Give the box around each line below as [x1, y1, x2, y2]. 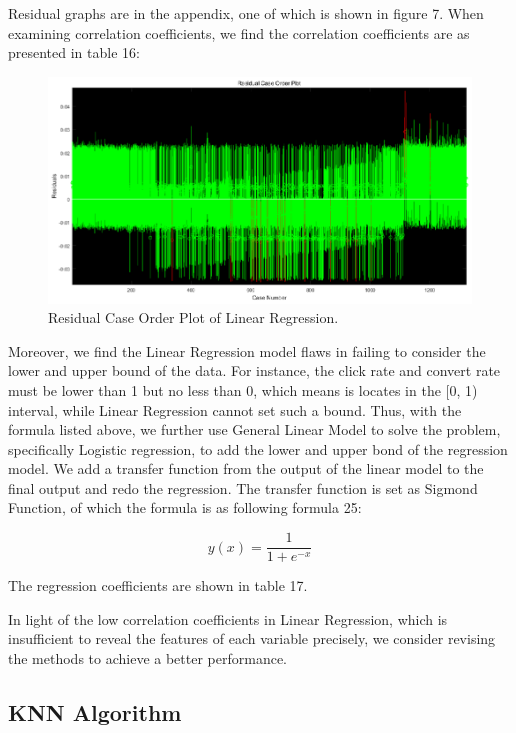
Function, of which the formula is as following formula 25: [8, 497, 362, 518]
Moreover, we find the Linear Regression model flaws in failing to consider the [8, 340, 486, 361]
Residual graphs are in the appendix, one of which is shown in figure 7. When [8, 3, 484, 23]
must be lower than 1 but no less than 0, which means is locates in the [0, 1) [8, 379, 478, 400]
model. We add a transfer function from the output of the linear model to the [8, 458, 484, 479]
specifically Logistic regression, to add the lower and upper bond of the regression [8, 438, 508, 459]
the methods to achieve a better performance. [8, 647, 288, 668]
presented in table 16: [8, 42, 140, 63]
